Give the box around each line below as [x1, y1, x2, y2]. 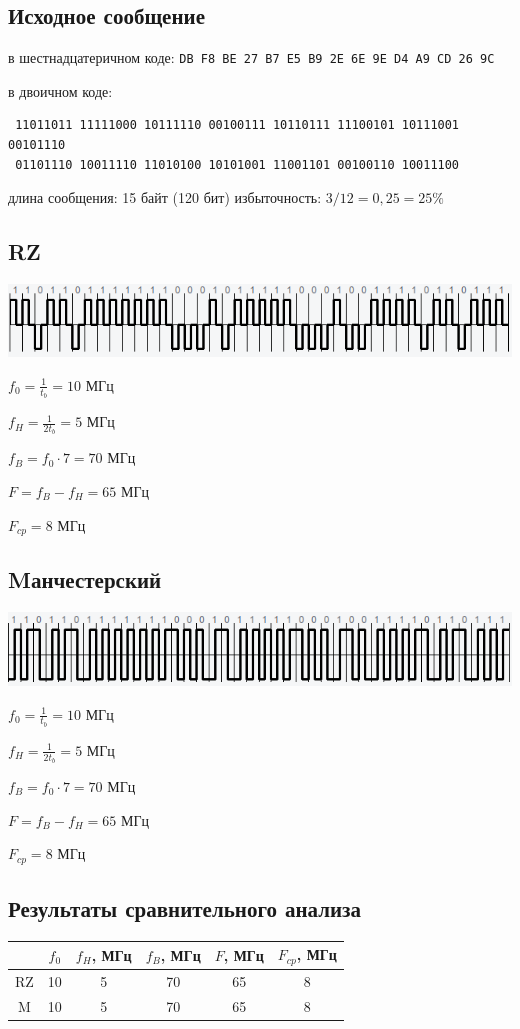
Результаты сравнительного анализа [8, 893, 362, 924]
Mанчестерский [8, 564, 162, 595]
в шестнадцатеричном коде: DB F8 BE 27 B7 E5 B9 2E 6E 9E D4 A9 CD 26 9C [8, 47, 495, 68]
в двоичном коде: [8, 80, 113, 101]
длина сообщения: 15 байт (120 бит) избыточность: [8, 187, 322, 208]
